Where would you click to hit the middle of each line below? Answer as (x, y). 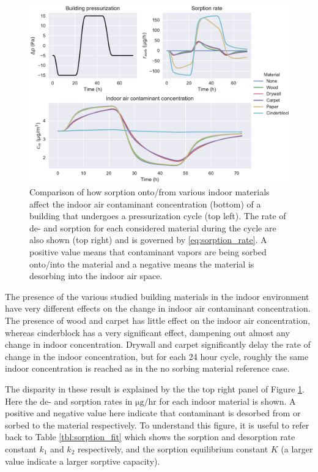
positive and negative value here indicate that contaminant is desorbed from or (153, 413)
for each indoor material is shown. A (227, 401)
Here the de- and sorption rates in (69, 401)
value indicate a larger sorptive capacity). (83, 461)
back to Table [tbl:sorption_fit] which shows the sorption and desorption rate (150, 437)
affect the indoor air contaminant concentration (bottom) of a (145, 204)
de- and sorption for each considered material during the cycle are (153, 227)
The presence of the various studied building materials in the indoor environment (157, 296)
